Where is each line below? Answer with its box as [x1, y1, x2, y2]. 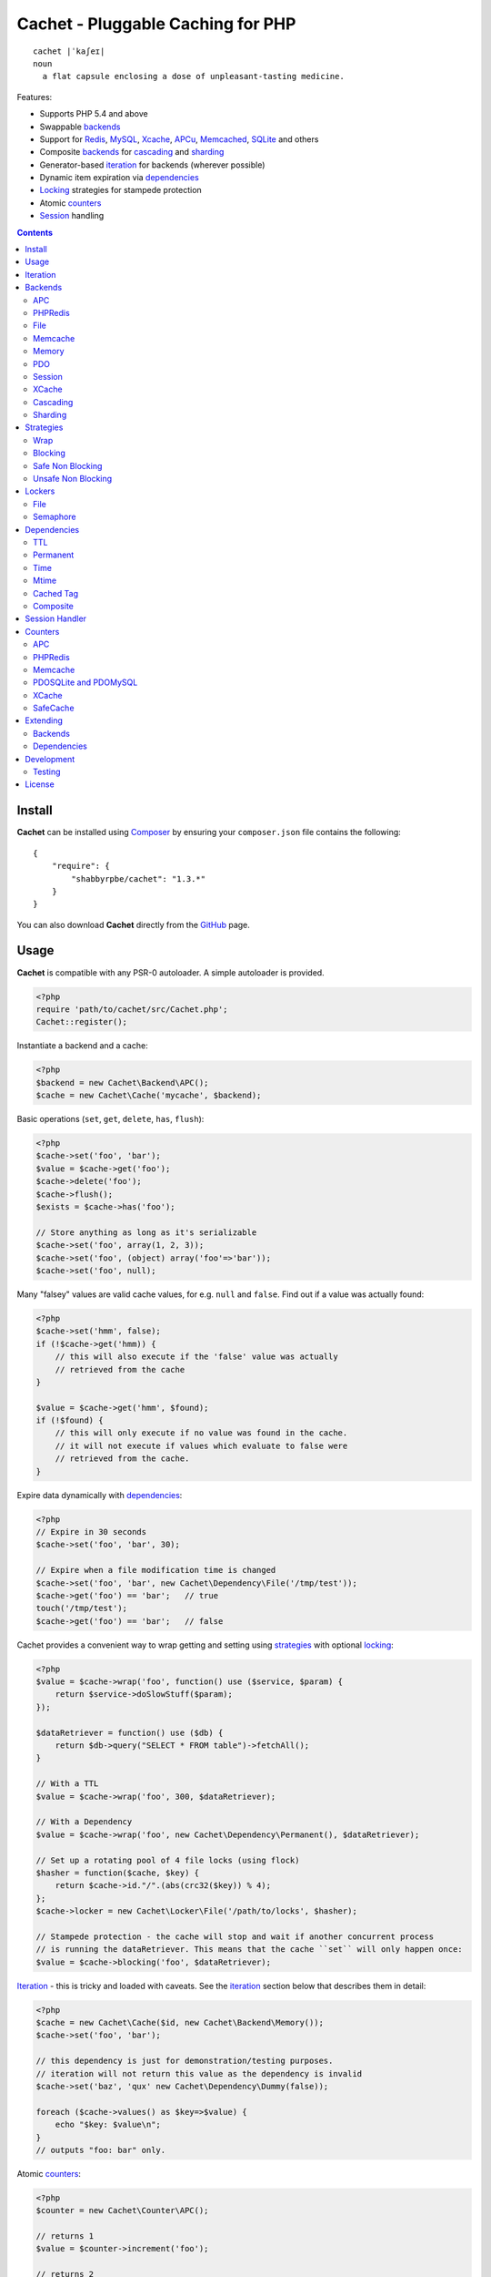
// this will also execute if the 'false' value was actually [55, 1352, 338, 1362]
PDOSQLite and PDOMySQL [33, 677, 138, 688]
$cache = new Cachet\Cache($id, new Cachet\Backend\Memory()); [35, 2017, 325, 2028]
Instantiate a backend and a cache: [16, 1040, 149, 1051]
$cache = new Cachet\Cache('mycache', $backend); [35, 1090, 262, 1101]
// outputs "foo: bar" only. [35, 2145, 166, 2155]
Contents [16, 227, 54, 238]
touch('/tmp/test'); [35, 1603, 127, 1614]
